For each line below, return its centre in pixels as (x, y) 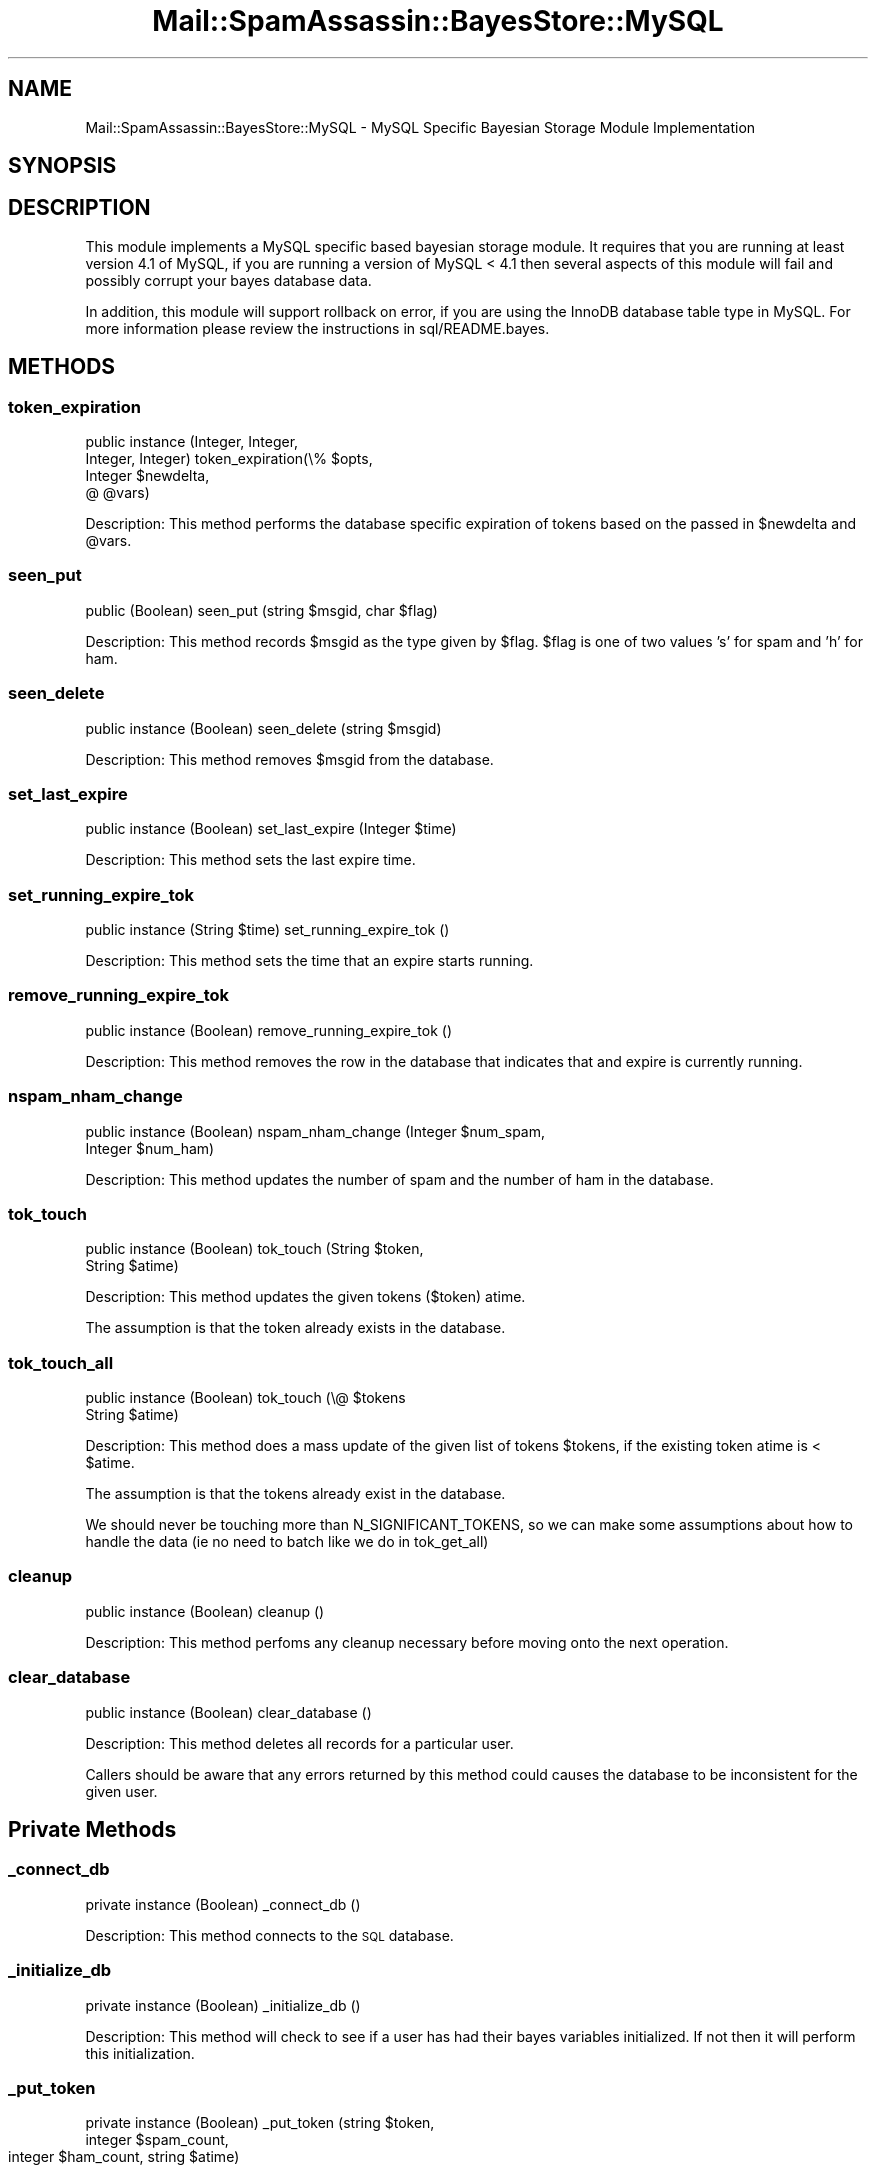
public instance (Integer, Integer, (192, 442)
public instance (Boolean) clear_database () (228, 1712)
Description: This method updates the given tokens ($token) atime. (305, 1297)
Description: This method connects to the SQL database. (269, 1935)
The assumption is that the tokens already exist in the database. (295, 1494)
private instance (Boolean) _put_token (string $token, (260, 2123)
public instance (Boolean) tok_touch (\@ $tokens (245, 1398)
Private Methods (92, 1829)
